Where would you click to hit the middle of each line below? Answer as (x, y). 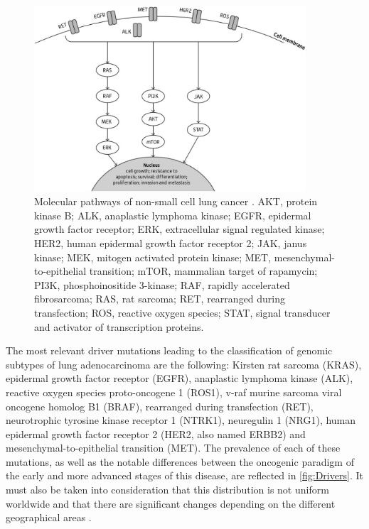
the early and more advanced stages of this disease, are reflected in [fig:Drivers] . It (184, 475)
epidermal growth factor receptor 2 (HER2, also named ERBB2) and (156, 433)
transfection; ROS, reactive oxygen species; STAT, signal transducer (182, 312)
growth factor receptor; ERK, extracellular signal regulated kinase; (180, 229)
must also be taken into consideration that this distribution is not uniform (167, 490)
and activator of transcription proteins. (119, 326)
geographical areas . (49, 517)
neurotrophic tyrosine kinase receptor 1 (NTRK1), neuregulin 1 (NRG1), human (181, 420)
